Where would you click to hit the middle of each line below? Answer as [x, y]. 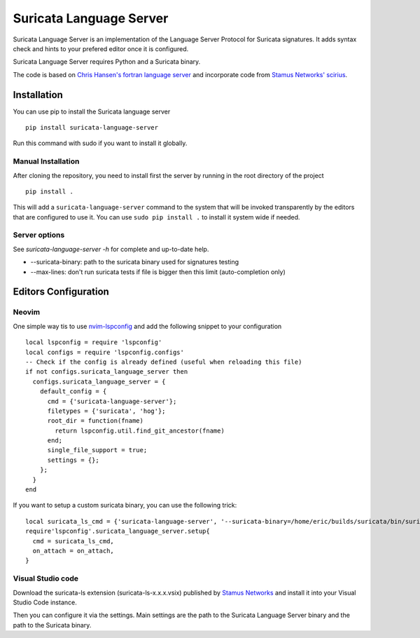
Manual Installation [46, 161]
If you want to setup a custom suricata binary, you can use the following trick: [125, 505]
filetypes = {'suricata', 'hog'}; [106, 411]
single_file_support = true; [97, 450]
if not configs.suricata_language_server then [107, 372]
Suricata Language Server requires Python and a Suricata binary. [107, 62]
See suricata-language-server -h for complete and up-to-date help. [111, 249]
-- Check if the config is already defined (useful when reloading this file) [164, 362]
